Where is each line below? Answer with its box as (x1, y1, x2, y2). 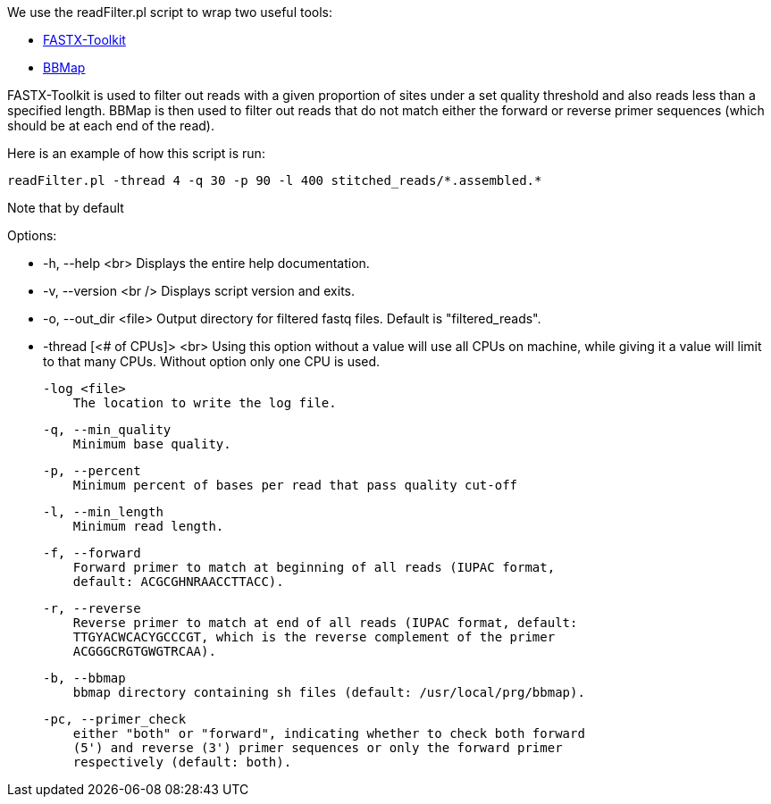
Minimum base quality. (72, 437, 231, 451)
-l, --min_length (43, 505, 163, 519)
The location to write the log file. (72, 396, 337, 410)
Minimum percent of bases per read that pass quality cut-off (72, 478, 518, 492)
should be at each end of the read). (7, 118, 214, 133)
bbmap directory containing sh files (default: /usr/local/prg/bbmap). (72, 685, 585, 699)
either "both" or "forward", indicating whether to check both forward (72, 726, 585, 741)
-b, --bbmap (43, 671, 126, 685)
